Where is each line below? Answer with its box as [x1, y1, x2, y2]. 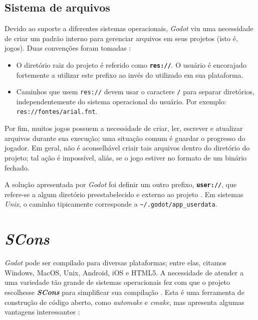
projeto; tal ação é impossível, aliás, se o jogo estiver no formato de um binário [5, 152, 247, 163]
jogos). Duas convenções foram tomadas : [5, 43, 131, 53]
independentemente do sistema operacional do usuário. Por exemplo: [16, 96, 226, 106]
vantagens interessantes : [5, 306, 80, 317]
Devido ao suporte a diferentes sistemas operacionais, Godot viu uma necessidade [5, 23, 253, 34]
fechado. [5, 162, 30, 173]
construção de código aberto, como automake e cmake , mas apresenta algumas [5, 296, 244, 307]
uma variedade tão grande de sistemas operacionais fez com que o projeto [5, 277, 230, 287]
